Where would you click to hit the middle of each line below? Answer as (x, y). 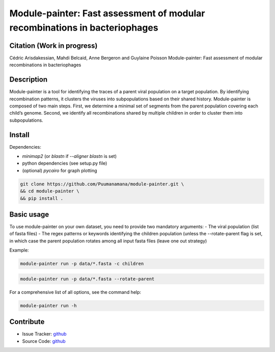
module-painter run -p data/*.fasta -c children (82, 264)
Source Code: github (44, 341)
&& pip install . (42, 198)
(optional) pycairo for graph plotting (60, 170)
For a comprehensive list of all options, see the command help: (75, 292)
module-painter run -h (48, 305)
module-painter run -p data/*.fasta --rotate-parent (87, 279)
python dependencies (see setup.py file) (65, 164)
